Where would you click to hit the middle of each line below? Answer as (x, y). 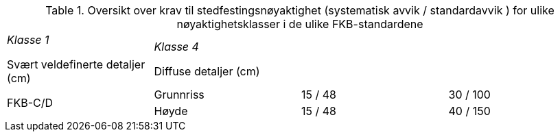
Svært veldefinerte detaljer (76, 64)
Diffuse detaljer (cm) (207, 71)
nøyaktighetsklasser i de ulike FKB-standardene (300, 24)
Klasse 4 (176, 47)
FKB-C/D (30, 103)
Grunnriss (179, 95)
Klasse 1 (28, 40)
